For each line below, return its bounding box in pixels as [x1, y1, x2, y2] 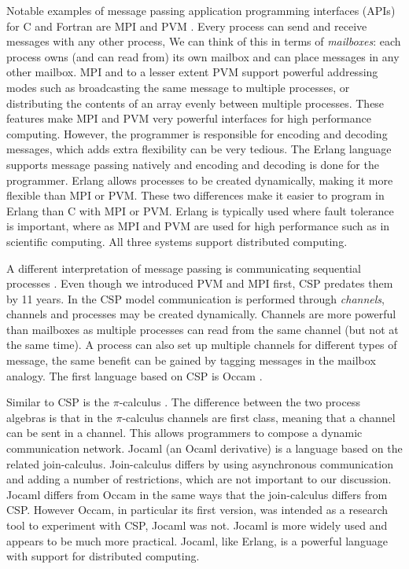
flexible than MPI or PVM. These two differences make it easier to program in [6, 187, 385, 204]
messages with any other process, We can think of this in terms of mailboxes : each [6, 33, 401, 50]
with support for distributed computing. [6, 548, 200, 564]
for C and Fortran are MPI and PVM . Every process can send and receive [6, 17, 367, 34]
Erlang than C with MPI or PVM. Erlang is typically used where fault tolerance [6, 202, 394, 218]
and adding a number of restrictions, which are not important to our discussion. [6, 471, 392, 487]
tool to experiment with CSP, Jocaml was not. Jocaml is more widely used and [6, 517, 388, 533]
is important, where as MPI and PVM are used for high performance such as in [6, 218, 390, 234]
